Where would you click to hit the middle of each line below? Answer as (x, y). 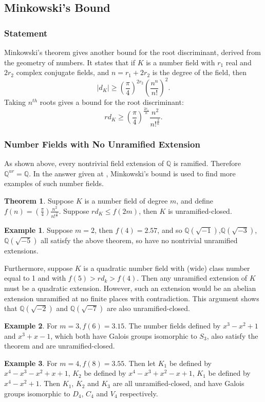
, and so (170, 230)
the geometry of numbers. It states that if (70, 62)
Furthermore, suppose (39, 268)
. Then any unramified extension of (192, 278)
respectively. (139, 393)
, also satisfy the (232, 335)
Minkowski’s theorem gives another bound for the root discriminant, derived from (132, 52)
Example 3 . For (31, 363)
